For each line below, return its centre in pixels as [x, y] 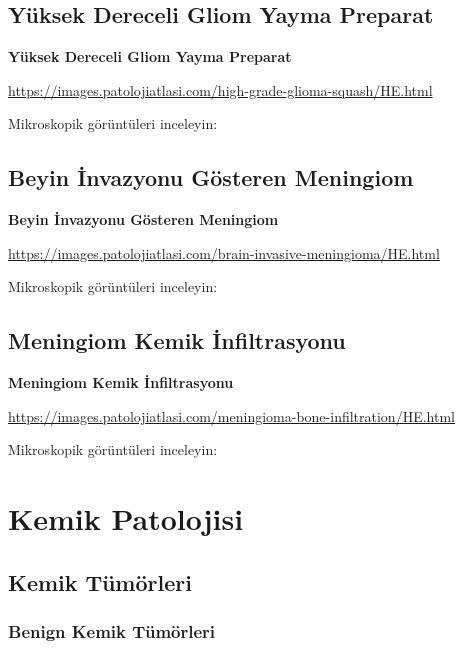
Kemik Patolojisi [126, 518]
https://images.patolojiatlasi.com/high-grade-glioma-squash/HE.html [220, 89]
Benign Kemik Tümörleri [112, 631]
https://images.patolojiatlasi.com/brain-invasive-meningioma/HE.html [224, 252]
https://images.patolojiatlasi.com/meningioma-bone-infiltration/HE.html [231, 415]
